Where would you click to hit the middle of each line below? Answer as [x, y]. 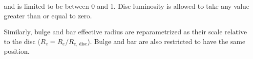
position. [17, 51]
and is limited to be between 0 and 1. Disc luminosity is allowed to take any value [127, 6]
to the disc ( [22, 41]
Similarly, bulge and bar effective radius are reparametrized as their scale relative [126, 32]
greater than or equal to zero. [48, 15]
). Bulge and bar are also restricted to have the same [166, 41]
